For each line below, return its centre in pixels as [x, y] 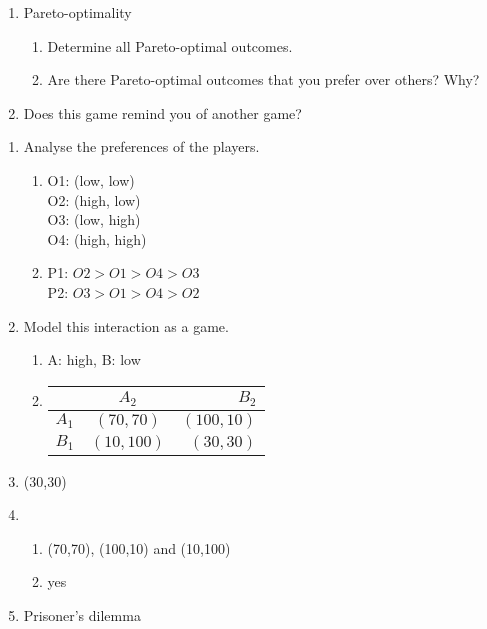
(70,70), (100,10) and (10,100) [139, 547]
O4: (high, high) [97, 238]
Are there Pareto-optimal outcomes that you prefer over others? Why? [263, 79]
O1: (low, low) [91, 179]
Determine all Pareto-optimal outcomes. [170, 45]
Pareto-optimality [77, 12]
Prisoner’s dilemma [82, 615]
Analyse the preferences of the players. [141, 146]
